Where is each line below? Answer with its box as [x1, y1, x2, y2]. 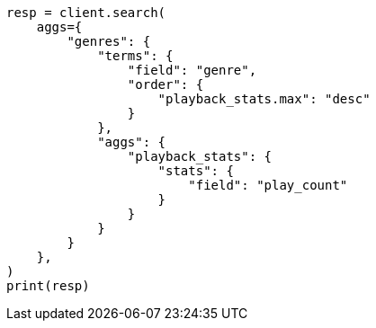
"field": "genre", [127, 63, 257, 77]
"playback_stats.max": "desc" [157, 92, 371, 106]
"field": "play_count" [188, 178, 348, 192]
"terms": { [97, 49, 174, 63]
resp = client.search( [6, 5, 166, 20]
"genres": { [67, 34, 151, 49]
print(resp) [6, 279, 90, 293]
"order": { [127, 77, 204, 92]
